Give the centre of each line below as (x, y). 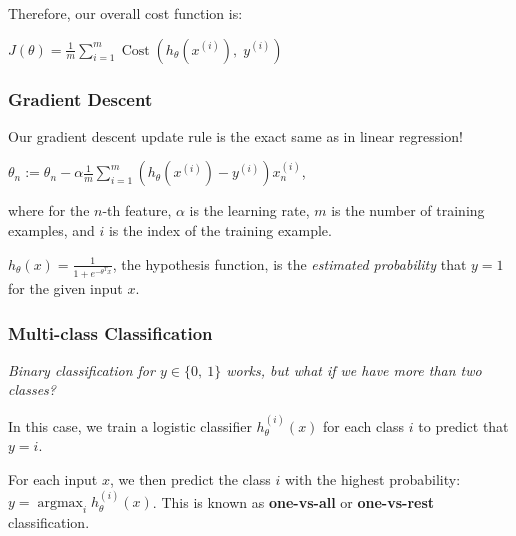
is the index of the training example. (220, 230)
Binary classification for (81, 369)
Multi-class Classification (110, 332)
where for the (49, 210)
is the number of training (408, 210)
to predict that (463, 425)
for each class (364, 425)
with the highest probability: (372, 478)
